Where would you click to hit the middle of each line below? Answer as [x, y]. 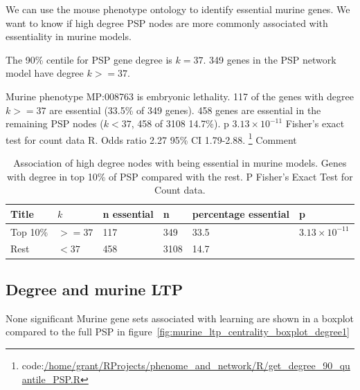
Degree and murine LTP [94, 289]
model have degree [45, 73]
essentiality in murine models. [69, 36]
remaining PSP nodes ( [55, 123]
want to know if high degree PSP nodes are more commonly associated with [167, 22]
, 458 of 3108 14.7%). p [180, 123]
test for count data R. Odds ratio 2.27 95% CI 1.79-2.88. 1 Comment [151, 138]
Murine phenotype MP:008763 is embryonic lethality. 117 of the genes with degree [180, 96]
